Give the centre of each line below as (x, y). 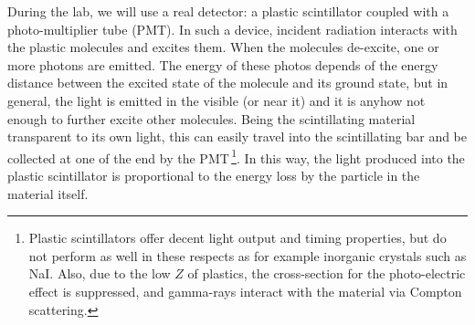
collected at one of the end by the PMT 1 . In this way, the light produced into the (236, 156)
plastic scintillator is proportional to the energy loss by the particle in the (214, 175)
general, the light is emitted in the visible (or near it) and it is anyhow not (216, 100)
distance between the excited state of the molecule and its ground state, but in (228, 83)
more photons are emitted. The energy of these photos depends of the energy (223, 64)
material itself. (48, 193)
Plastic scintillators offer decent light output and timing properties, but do (237, 238)
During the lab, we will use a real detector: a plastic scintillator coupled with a (228, 11)
